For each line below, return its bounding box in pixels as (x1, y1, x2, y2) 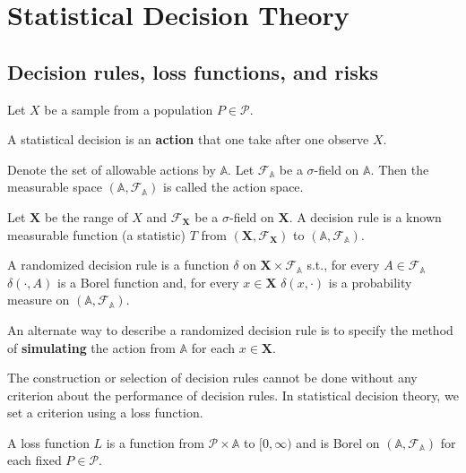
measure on (7, 290, 70, 309)
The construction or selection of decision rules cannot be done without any (7, 368, 418, 387)
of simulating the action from (7, 338, 176, 357)
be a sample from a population (44, 99, 213, 118)
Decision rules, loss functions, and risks (7, 57, 378, 85)
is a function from (106, 433, 204, 451)
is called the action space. (162, 177, 304, 196)
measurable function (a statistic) (7, 225, 186, 244)
